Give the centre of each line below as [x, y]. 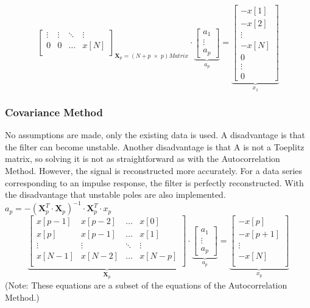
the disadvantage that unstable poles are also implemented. [115, 194]
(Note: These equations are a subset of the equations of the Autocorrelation [146, 285]
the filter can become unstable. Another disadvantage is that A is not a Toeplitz [155, 146]
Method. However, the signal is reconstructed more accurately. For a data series [154, 171]
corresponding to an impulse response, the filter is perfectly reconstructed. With [154, 182]
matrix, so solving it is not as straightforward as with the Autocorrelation [143, 159]
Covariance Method [54, 112]
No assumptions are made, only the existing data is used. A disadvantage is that [155, 135]
